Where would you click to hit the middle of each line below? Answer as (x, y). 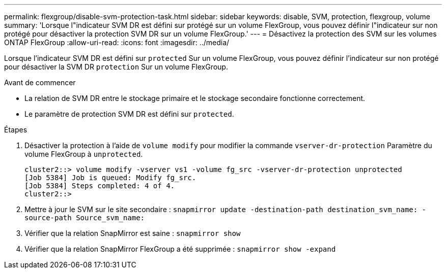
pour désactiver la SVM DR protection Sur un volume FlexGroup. (116, 67)
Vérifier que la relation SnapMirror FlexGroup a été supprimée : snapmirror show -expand (180, 249)
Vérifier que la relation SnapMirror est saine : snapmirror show (133, 233)
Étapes (16, 130)
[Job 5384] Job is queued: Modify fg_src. (110, 178)
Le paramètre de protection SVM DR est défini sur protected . (129, 114)
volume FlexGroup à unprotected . (84, 154)
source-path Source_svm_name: (85, 218)
